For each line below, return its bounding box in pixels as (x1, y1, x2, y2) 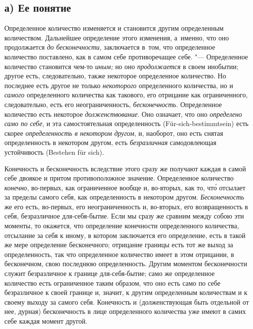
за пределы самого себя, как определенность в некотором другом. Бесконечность (4, 192, 244, 202)
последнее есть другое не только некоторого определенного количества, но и (4, 80, 234, 90)
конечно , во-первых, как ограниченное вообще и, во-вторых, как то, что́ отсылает (4, 182, 246, 192)
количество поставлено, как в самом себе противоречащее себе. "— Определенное (4, 51, 248, 61)
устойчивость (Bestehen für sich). (4, 146, 104, 157)
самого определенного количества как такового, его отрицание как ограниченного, (4, 90, 248, 100)
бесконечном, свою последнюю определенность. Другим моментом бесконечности (4, 258, 247, 269)
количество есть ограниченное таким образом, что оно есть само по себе (4, 277, 220, 288)
